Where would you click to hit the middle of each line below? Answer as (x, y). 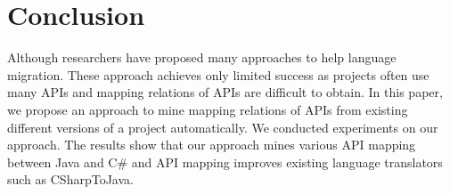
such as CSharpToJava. (70, 179)
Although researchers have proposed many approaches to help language (202, 57)
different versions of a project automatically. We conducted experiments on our (223, 127)
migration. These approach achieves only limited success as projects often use (218, 74)
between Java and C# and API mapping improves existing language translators (225, 162)
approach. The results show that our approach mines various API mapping (212, 145)
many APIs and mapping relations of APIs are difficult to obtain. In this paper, (225, 92)
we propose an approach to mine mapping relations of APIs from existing (208, 109)
